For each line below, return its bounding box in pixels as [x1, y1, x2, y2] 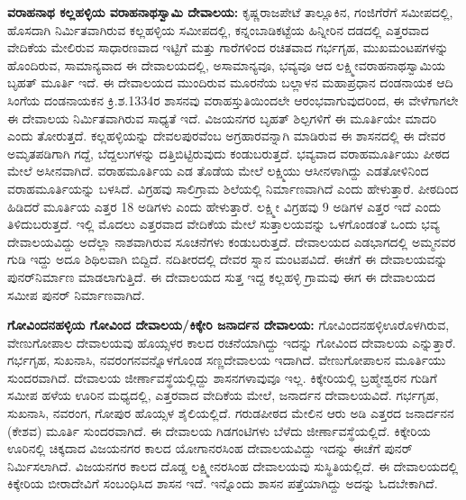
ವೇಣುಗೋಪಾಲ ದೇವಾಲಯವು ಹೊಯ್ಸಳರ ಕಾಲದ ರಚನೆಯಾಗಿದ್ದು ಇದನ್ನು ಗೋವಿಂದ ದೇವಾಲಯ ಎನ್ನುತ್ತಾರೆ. [7, 332, 456, 351]
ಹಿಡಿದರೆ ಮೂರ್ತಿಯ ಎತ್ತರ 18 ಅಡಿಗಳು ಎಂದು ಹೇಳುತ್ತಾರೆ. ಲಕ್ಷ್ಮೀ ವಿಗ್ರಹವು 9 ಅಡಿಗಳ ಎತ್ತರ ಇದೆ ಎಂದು [7, 196, 441, 215]
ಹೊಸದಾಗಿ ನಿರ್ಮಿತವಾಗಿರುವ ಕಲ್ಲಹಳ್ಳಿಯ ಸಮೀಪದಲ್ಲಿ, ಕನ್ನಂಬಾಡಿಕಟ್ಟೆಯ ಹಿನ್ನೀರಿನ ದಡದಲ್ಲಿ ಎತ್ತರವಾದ [7, 20, 429, 39]
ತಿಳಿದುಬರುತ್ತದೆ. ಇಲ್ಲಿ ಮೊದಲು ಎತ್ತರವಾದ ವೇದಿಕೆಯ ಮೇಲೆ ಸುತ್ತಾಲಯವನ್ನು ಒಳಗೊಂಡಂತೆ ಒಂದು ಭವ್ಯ [7, 214, 440, 233]
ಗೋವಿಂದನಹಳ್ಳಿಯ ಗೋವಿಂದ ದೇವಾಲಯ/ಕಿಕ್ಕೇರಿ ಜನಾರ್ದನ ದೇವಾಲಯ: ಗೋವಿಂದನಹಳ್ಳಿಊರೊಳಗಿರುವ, [7, 315, 450, 334]
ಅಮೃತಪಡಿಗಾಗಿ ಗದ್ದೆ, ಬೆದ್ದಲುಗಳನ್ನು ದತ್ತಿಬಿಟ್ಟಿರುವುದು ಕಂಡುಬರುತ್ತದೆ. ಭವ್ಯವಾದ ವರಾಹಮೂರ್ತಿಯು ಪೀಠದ [7, 143, 450, 162]
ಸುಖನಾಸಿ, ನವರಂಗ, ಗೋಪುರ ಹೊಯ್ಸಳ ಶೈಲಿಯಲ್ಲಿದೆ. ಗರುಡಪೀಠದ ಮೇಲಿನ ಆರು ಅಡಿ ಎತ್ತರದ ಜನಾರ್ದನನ [7, 404, 454, 423]
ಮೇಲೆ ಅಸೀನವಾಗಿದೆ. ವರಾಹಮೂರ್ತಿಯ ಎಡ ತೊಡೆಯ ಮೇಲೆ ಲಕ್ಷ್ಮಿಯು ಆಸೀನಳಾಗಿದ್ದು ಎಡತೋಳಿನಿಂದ [7, 161, 429, 180]
